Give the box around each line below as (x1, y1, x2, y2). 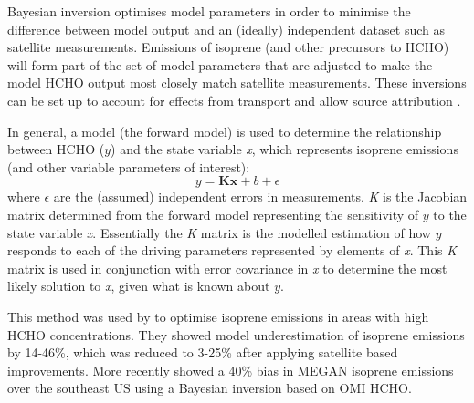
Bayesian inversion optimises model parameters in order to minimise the (7, 2, 411, 20)
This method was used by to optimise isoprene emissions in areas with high (7, 306, 429, 325)
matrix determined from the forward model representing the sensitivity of (7, 204, 419, 223)
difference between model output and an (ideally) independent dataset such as (7, 19, 445, 38)
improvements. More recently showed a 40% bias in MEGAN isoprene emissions (7, 360, 454, 379)
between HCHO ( (7, 139, 105, 159)
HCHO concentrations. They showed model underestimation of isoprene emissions (7, 325, 465, 344)
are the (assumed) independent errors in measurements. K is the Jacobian (53, 187, 468, 206)
